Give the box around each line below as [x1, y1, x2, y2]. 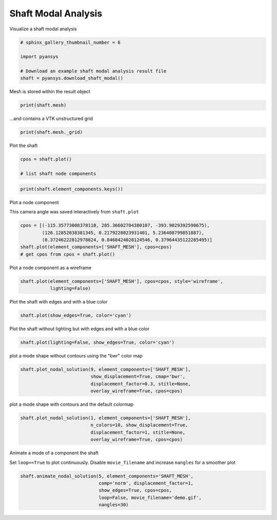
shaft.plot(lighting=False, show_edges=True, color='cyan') [20, 339, 175, 345]
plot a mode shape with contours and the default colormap [9, 401, 134, 407]
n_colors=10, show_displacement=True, [90, 422, 188, 428]
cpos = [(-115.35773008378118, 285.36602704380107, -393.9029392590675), [20, 223, 210, 228]
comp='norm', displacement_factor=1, [98, 480, 194, 486]
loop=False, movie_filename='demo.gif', [98, 494, 202, 500]
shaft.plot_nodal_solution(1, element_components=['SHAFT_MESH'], [20, 415, 191, 421]
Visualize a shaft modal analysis [9, 26, 77, 32]
